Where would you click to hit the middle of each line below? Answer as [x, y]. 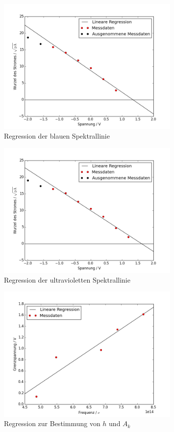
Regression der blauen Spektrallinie [57, 135]
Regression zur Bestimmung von [52, 423]
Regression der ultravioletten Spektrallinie [67, 279]
